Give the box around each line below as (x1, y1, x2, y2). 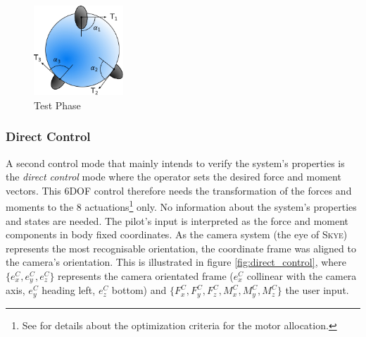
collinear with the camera (246, 269, 357, 283)
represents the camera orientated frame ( (58, 269, 234, 283)
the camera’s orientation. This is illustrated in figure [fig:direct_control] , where (6, 255, 347, 269)
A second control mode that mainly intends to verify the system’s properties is (6, 155, 345, 170)
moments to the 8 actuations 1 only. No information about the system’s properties (6, 197, 357, 214)
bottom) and (111, 283, 167, 298)
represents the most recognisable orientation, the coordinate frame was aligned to (6, 240, 356, 255)
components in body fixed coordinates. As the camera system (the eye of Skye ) (6, 227, 348, 242)
